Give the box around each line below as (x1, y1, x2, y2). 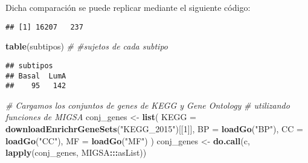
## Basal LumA (5, 71, 66, 80)
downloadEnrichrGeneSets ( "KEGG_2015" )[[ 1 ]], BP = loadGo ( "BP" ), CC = (5, 123, 303, 135)
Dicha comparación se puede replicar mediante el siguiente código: (5, 1, 251, 13)
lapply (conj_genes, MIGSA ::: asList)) (5, 146, 147, 159)
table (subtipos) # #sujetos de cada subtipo (5, 40, 168, 53)
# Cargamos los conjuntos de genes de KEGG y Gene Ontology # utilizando (5, 98, 290, 111)
